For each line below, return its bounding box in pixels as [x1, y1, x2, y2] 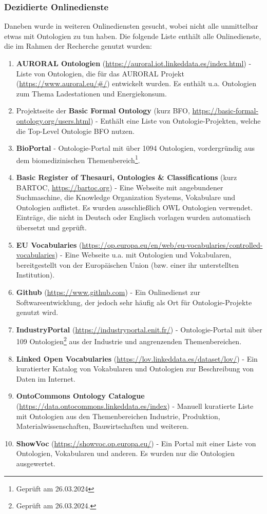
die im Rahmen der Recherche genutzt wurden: [4, 41, 152, 51]
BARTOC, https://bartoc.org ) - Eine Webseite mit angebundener [16, 182, 223, 192]
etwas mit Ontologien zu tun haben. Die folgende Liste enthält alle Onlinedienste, [4, 30, 261, 41]
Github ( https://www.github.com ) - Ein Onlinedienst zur [16, 286, 201, 297]
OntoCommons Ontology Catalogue [16, 390, 145, 401]
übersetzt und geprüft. [16, 222, 87, 232]
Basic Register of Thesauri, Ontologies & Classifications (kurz [16, 172, 237, 182]
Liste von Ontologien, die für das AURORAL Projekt [16, 68, 184, 78]
